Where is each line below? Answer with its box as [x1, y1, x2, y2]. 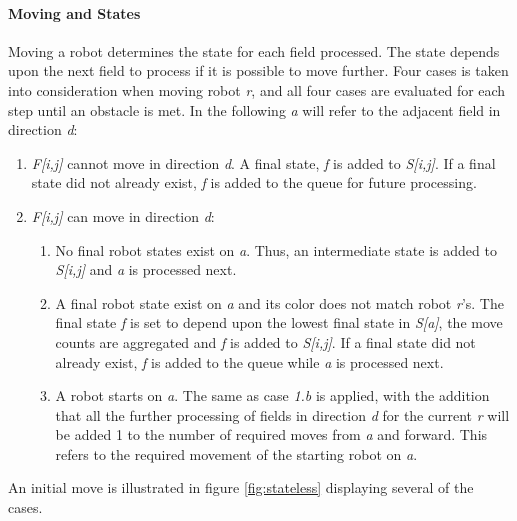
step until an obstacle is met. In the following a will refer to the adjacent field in [8, 99, 501, 120]
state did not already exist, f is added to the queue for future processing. [31, 172, 477, 193]
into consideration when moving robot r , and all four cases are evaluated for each [8, 79, 506, 100]
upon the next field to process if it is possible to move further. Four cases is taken [8, 60, 509, 81]
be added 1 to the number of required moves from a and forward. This [55, 424, 488, 445]
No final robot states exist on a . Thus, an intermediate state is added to [55, 239, 497, 260]
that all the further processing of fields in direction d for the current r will [55, 404, 510, 425]
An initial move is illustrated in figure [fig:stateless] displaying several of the [8, 477, 474, 498]
